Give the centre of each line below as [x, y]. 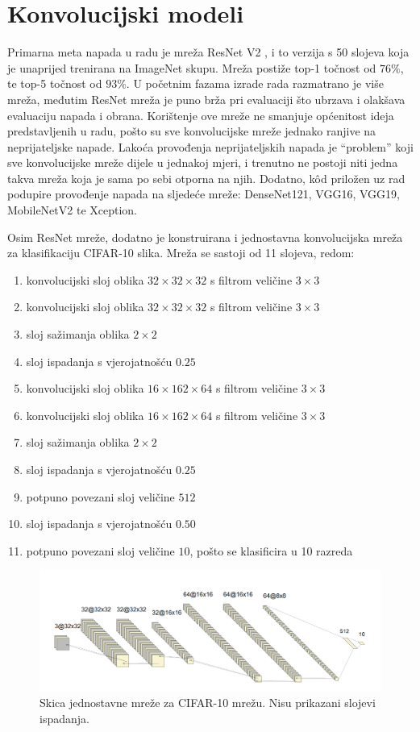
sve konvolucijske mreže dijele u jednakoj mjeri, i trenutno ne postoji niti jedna [203, 162]
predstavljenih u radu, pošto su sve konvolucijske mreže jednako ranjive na [192, 131]
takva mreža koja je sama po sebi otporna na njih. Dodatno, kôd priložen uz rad [206, 178]
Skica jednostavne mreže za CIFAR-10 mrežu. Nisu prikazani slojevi [208, 703]
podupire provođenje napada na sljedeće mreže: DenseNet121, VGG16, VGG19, [204, 194]
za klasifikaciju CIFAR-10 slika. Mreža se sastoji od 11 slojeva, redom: [181, 253]
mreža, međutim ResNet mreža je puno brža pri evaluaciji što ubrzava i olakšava [206, 99]
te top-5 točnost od [55, 83]
